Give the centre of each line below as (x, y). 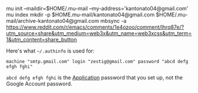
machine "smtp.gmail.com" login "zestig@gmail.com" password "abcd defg (97, 61)
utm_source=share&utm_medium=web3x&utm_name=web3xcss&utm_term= (99, 33)
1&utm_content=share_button (42, 39)
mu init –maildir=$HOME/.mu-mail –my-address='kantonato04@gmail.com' (97, 8)
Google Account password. (39, 84)
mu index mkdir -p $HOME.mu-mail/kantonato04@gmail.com (80, 15)
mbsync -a (113, 21)
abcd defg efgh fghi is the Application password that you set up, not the (94, 77)
